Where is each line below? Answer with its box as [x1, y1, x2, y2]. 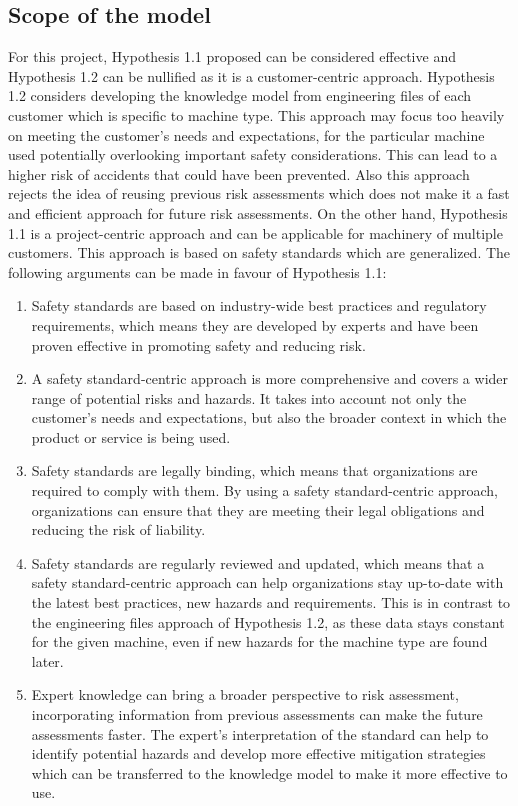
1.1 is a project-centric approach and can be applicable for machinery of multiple [8, 222, 503, 243]
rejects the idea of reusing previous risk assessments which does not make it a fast [8, 183, 510, 204]
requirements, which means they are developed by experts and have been [31, 314, 479, 335]
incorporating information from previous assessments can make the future [31, 704, 483, 725]
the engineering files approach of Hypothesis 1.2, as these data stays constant [31, 611, 505, 632]
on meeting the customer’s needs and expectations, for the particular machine [8, 124, 485, 145]
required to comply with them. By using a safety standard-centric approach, [31, 480, 498, 501]
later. [31, 650, 64, 671]
